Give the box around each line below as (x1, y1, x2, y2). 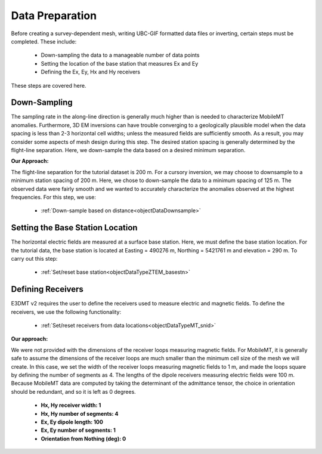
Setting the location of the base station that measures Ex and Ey (41, 60, 199, 67)
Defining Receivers (11, 284, 83, 295)
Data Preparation (11, 9, 97, 22)
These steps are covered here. (11, 82, 86, 89)
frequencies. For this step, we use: (11, 193, 97, 200)
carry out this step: (11, 255, 58, 262)
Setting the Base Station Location (11, 223, 138, 233)
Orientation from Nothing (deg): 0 (41, 435, 126, 442)
